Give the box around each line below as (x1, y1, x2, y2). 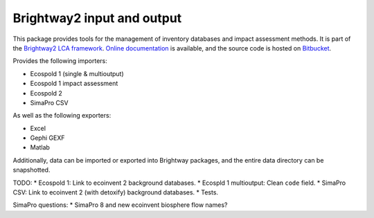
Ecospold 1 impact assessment (30, 80, 118, 88)
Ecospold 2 (30, 89, 62, 97)
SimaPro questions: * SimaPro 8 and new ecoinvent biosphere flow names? (12, 201, 228, 209)
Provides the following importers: (12, 57, 107, 65)
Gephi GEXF (30, 134, 65, 142)
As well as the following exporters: (12, 111, 112, 120)
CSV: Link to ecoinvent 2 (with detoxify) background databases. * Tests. (12, 188, 218, 197)
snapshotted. (12, 166, 51, 174)
